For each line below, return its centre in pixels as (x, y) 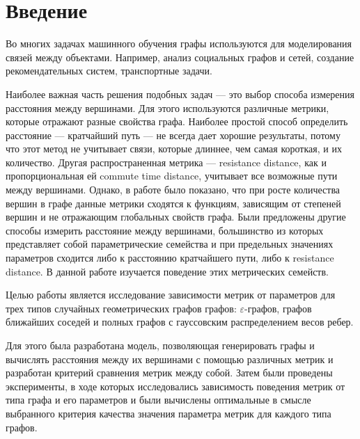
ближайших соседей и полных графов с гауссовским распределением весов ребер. (180, 322)
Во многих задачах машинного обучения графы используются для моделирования (179, 43)
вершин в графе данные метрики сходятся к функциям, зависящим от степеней (173, 203)
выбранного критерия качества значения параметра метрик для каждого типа (169, 413)
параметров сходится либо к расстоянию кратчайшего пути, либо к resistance (170, 258)
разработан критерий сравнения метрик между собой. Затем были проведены (169, 373)
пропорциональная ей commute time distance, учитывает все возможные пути (172, 176)
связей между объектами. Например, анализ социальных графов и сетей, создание (180, 57)
